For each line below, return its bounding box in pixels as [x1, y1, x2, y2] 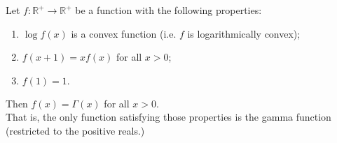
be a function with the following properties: [75, 3, 262, 17]
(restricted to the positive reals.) [6, 123, 145, 137]
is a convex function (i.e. [71, 26, 177, 40]
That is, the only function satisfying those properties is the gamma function [6, 110, 331, 124]
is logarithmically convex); [187, 26, 301, 40]
